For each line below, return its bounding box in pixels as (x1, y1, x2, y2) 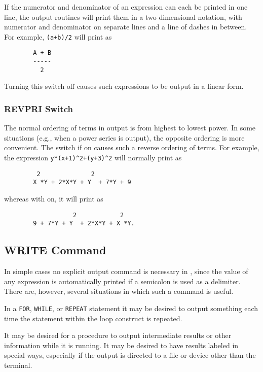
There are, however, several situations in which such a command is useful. (4, 286, 234, 296)
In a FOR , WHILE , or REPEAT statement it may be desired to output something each (4, 302, 258, 313)
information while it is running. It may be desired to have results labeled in (4, 340, 239, 350)
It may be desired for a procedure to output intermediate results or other (4, 330, 232, 341)
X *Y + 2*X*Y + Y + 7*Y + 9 (33, 179, 131, 186)
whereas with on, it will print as (4, 193, 103, 204)
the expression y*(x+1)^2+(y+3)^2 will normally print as (4, 152, 182, 162)
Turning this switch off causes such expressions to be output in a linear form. (4, 81, 244, 91)
